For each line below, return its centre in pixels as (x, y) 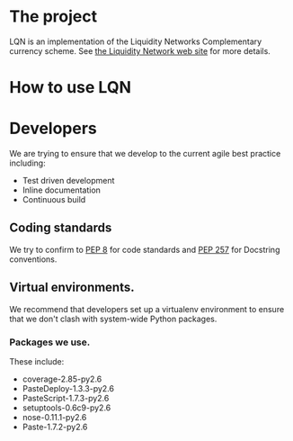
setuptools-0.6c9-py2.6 (67, 408)
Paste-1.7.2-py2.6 (55, 427)
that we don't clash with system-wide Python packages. (113, 319)
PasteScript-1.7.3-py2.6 (66, 398)
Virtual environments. (72, 288)
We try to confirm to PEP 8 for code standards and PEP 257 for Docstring (145, 249)
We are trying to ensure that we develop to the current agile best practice (145, 154)
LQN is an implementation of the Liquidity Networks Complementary (136, 41)
